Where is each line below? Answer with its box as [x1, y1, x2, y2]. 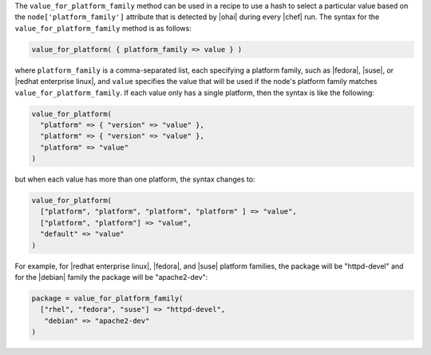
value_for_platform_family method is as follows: [14, 23, 192, 33]
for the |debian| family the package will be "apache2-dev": [14, 272, 208, 281]
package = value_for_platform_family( [31, 293, 184, 303]
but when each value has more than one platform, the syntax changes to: [14, 174, 255, 184]
